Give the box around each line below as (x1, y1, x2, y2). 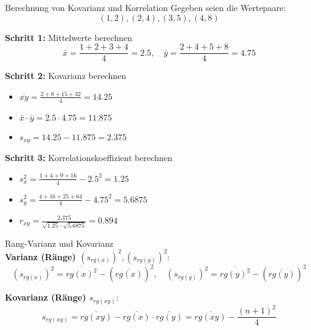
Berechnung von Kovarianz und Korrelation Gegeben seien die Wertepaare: (5, 1, 286, 13)
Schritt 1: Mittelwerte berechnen (5, 31, 132, 43)
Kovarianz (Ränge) (5, 291, 86, 304)
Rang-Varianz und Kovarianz (5, 236, 114, 249)
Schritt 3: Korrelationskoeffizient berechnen (5, 151, 173, 164)
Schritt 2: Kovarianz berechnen (5, 69, 127, 82)
